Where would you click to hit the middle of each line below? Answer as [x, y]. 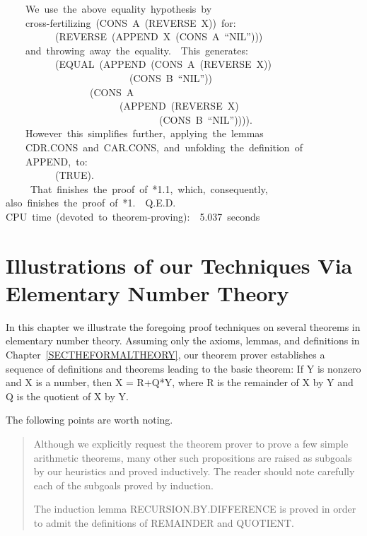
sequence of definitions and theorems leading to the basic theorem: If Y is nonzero [183, 368]
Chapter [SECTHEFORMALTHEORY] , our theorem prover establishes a [165, 354]
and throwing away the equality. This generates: [136, 50]
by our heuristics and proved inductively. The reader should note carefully [194, 471]
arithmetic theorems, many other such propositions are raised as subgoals [193, 457]
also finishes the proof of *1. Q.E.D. [91, 203]
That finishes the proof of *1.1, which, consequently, [149, 188]
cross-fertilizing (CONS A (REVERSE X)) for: [130, 22]
